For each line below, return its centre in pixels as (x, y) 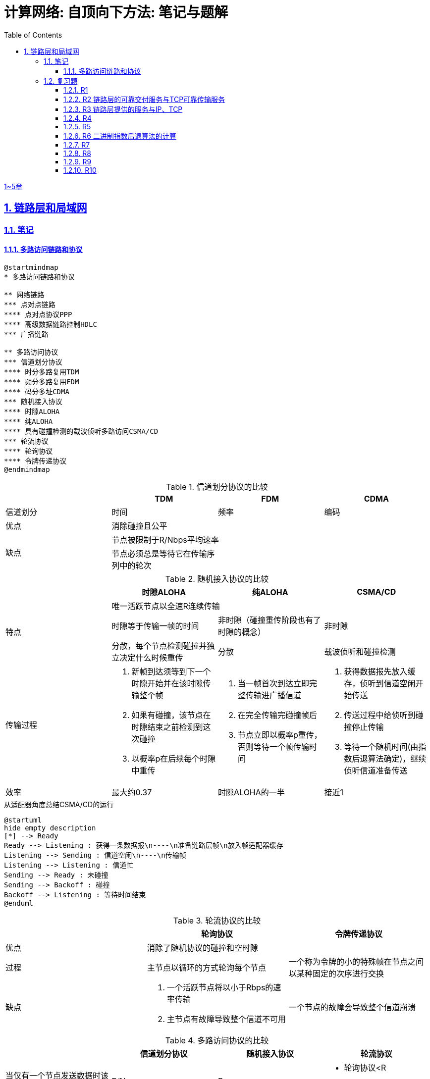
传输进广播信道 (274, 695)
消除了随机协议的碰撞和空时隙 (202, 948)
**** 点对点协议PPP (38, 314)
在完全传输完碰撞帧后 (278, 715)
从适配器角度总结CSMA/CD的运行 (59, 804)
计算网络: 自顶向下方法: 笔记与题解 (116, 12)
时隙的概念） (242, 632)
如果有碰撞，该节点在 (171, 715)
